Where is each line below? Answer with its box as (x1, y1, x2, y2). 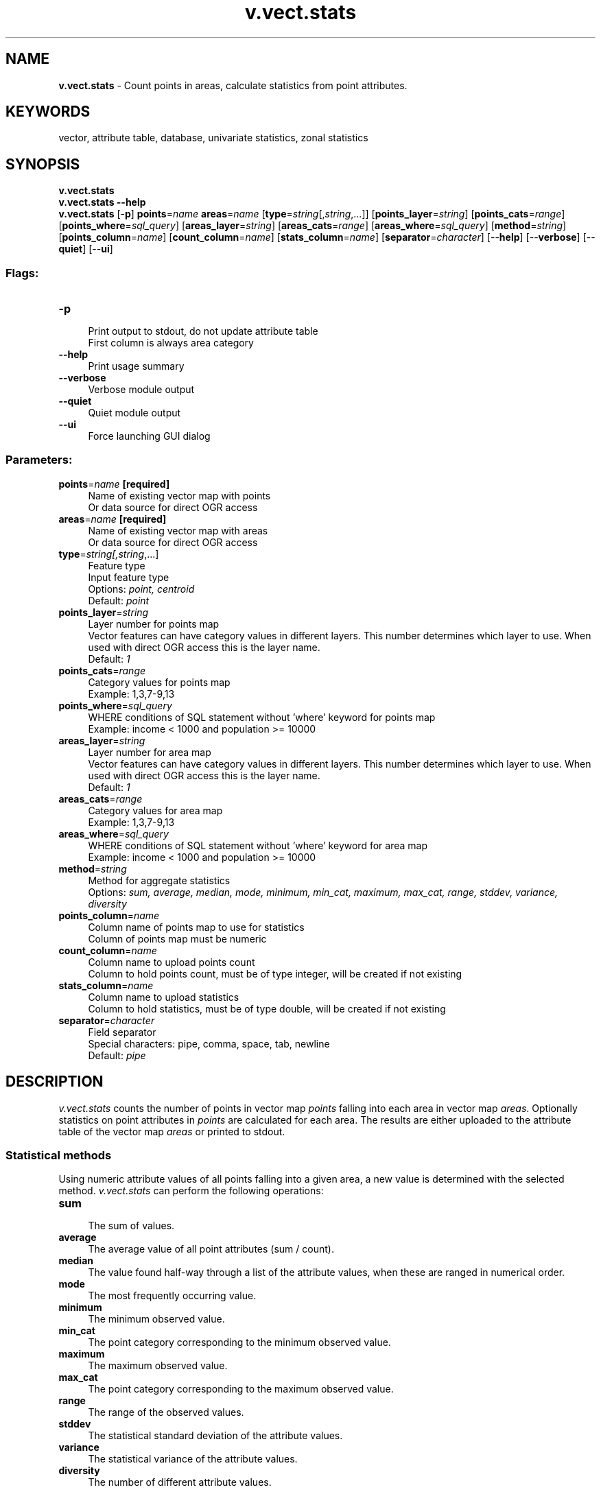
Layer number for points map (88, 617, 220, 630)
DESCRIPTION (5, 1073, 104, 1091)
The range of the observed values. (88, 1406, 244, 1419)
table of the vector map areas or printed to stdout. (58, 1125, 285, 1137)
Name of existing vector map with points (88, 489, 271, 501)
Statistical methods (5, 1148, 112, 1162)
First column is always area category (88, 337, 254, 349)
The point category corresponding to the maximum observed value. (88, 1383, 394, 1395)
